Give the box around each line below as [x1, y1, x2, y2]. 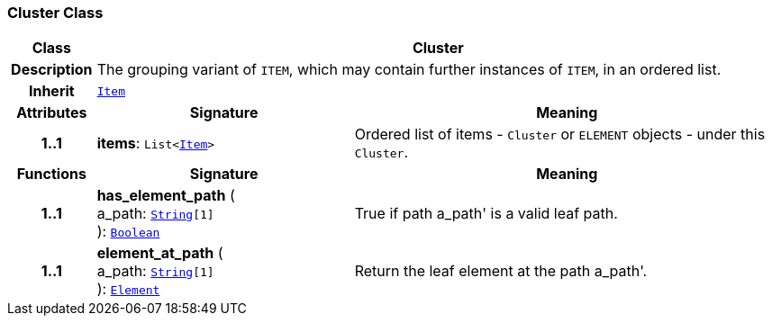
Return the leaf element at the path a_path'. [354, 262, 648, 281]
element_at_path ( [96, 244, 223, 263]
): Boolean [96, 222, 160, 241]
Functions [16, 165, 86, 184]
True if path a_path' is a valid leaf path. [354, 204, 618, 223]
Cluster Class [7, 4, 104, 22]
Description [11, 60, 93, 79]
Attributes [16, 103, 87, 122]
